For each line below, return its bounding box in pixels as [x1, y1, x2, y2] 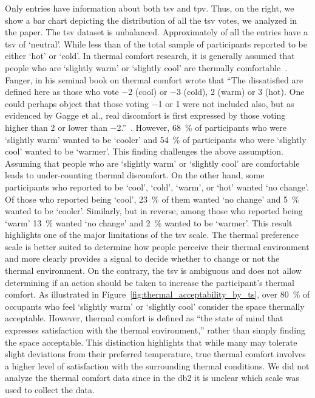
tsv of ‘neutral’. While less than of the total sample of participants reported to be [5, 37, 307, 50]
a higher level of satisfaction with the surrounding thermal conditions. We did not [5, 359, 310, 372]
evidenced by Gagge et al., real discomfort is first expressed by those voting [5, 109, 286, 122]
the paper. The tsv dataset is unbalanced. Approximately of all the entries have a [5, 26, 308, 38]
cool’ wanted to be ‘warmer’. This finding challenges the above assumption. [5, 145, 283, 158]
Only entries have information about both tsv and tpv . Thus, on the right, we [5, 2, 294, 14]
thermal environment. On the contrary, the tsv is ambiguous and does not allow [5, 264, 302, 277]
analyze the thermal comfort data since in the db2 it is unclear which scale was [5, 371, 299, 384]
